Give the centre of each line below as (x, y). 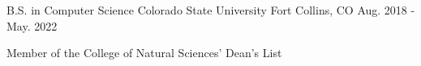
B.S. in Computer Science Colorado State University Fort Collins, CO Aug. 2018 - (211, 10)
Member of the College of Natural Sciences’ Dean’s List (144, 53)
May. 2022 (32, 25)
